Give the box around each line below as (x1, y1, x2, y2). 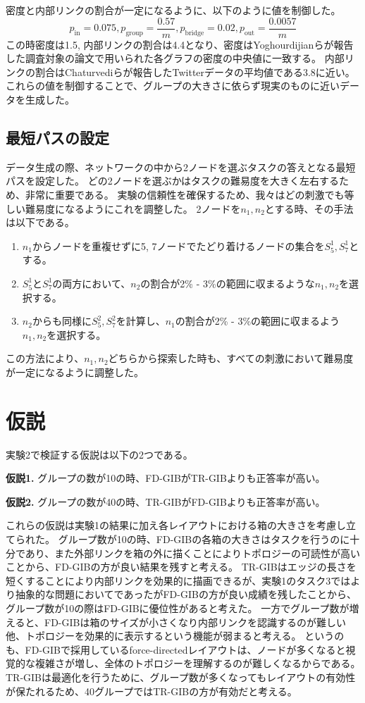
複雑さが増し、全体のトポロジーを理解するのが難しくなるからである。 (35, 656, 361, 671)
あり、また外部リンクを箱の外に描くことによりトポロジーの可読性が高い (25, 545, 361, 560)
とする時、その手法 (264, 201, 354, 216)
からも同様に (32, 313, 92, 328)
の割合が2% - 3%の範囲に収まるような (140, 275, 315, 290)
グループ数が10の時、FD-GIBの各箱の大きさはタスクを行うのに (58, 532, 350, 547)
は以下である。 (6, 215, 75, 230)
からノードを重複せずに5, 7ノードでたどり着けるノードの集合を (32, 238, 325, 253)
